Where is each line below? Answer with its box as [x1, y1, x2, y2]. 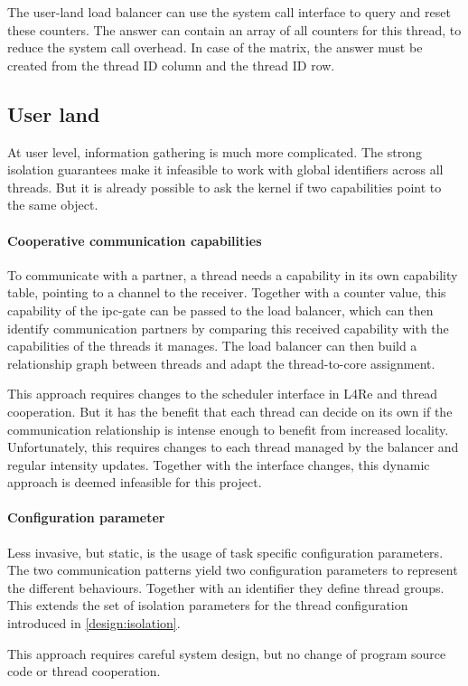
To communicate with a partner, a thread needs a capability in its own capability [7, 265, 458, 284]
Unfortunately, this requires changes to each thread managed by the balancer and [7, 437, 459, 456]
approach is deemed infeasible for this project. [7, 473, 262, 492]
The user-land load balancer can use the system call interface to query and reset [7, 3, 451, 21]
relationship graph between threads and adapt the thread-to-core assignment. [7, 353, 435, 372]
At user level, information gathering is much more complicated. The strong [7, 142, 422, 161]
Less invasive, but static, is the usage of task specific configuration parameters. [7, 542, 444, 561]
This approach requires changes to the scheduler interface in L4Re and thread [7, 384, 438, 403]
